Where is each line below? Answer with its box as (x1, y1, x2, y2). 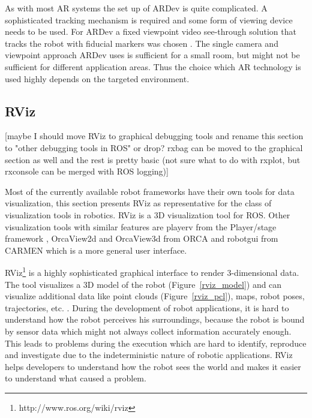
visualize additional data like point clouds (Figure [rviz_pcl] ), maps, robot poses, (5, 290, 305, 302)
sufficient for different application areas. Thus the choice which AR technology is (5, 60, 301, 73)
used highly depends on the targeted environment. (5, 72, 190, 85)
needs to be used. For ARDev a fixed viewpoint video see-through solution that (5, 25, 296, 38)
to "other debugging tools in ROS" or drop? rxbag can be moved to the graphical (5, 141, 303, 154)
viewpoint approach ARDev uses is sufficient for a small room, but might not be (5, 49, 300, 61)
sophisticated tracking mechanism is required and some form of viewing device (5, 13, 293, 26)
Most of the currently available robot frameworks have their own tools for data (5, 185, 295, 197)
